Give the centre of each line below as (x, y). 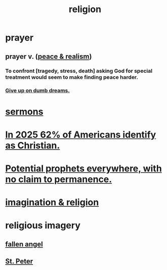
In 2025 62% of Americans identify (81, 134)
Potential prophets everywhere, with (83, 168)
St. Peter (19, 261)
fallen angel (24, 244)
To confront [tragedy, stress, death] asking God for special (79, 71)
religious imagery (43, 226)
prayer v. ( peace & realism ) (49, 56)
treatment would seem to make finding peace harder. (72, 77)
